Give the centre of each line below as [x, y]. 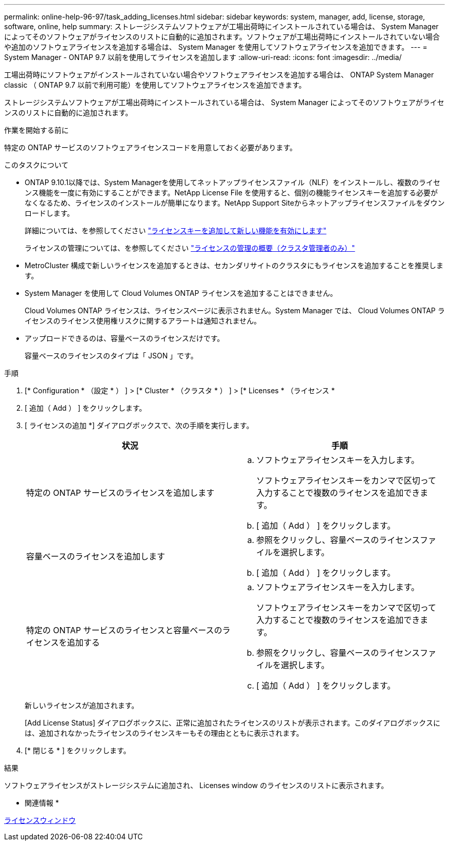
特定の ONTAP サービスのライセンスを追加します [120, 493]
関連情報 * [42, 803]
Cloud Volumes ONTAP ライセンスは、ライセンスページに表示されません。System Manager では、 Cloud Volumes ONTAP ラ [235, 310]
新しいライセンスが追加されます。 [82, 705]
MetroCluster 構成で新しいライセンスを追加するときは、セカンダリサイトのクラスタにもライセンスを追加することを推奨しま [234, 265]
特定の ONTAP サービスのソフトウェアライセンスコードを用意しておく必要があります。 [151, 147]
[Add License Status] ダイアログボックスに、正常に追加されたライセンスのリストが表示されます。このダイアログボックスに [232, 723]
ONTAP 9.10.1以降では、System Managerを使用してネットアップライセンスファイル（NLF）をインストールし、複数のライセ [232, 182]
